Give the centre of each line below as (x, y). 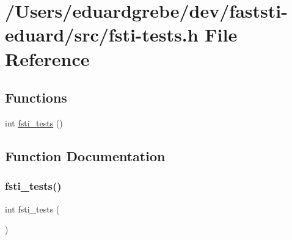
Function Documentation (85, 155)
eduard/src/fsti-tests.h (102, 35)
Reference (47, 58)
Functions (36, 97)
